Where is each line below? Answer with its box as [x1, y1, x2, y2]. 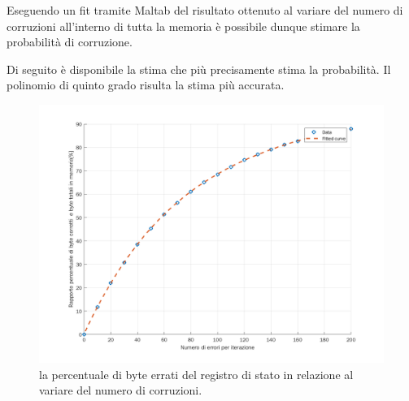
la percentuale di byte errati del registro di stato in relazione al [39, 365, 354, 382]
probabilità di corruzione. [7, 33, 133, 50]
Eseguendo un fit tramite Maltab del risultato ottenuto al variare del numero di [7, 2, 403, 18]
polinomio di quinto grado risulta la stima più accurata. [7, 76, 285, 93]
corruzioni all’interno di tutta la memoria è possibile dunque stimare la [7, 17, 360, 34]
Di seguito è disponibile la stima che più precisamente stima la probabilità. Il [7, 60, 391, 77]
